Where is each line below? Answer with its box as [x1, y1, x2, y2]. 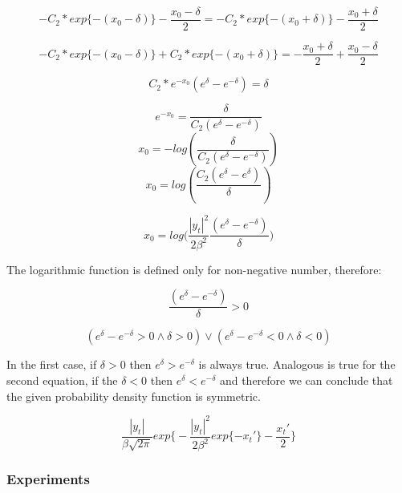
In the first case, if [6, 356, 97, 373]
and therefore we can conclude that [219, 372, 393, 389]
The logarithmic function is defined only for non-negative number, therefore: [6, 261, 382, 277]
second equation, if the [6, 372, 118, 389]
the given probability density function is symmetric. [6, 387, 261, 404]
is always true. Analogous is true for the [198, 356, 396, 373]
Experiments [6, 469, 90, 489]
